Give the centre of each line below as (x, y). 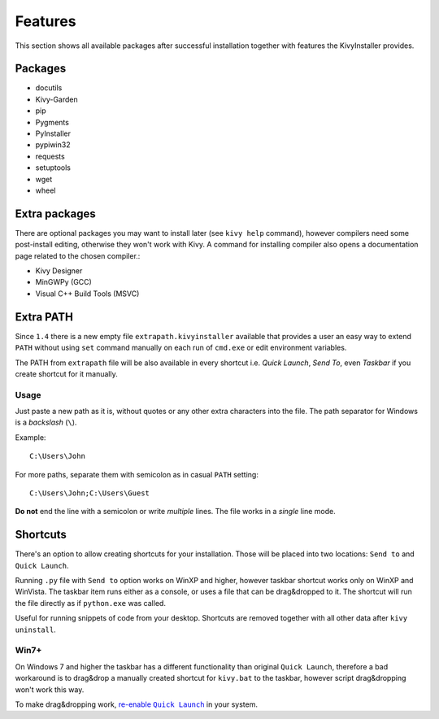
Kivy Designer (59, 271)
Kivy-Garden (57, 99)
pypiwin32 (53, 145)
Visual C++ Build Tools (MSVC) (87, 294)
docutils (49, 88)
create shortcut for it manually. (66, 373)
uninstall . (35, 630)
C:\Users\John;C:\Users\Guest (90, 493)
